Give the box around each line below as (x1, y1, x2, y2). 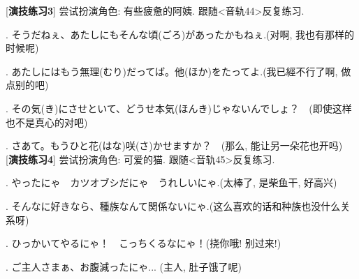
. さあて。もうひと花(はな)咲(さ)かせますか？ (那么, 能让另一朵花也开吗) (6, 138, 343, 153)
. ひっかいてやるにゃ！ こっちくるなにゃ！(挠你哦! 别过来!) (6, 236, 281, 250)
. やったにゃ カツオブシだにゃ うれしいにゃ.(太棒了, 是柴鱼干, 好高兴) (6, 175, 337, 190)
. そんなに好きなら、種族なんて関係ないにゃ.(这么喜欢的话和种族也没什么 (6, 198, 341, 213)
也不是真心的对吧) (6, 114, 88, 129)
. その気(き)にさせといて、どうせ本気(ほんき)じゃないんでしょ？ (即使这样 (6, 100, 352, 115)
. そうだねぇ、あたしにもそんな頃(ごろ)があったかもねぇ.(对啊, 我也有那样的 (6, 27, 355, 41)
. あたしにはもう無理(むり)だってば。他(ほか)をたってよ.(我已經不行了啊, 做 (6, 63, 351, 78)
